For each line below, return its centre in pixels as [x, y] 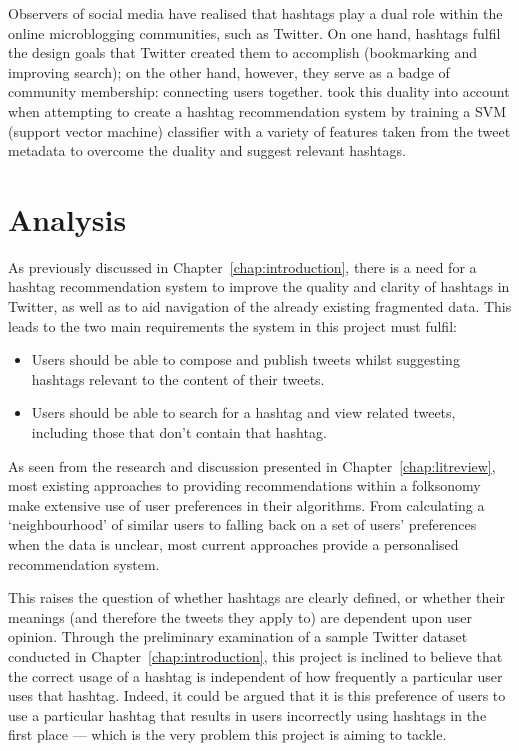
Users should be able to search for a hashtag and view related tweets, [243, 412]
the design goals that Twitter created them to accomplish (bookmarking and [242, 52]
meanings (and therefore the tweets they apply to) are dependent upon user [240, 616]
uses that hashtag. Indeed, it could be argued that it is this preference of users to [257, 695]
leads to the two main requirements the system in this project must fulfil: [232, 325]
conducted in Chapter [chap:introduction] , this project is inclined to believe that [255, 655]
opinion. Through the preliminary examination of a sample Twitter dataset [238, 636]
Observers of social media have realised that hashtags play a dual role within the [255, 13]
